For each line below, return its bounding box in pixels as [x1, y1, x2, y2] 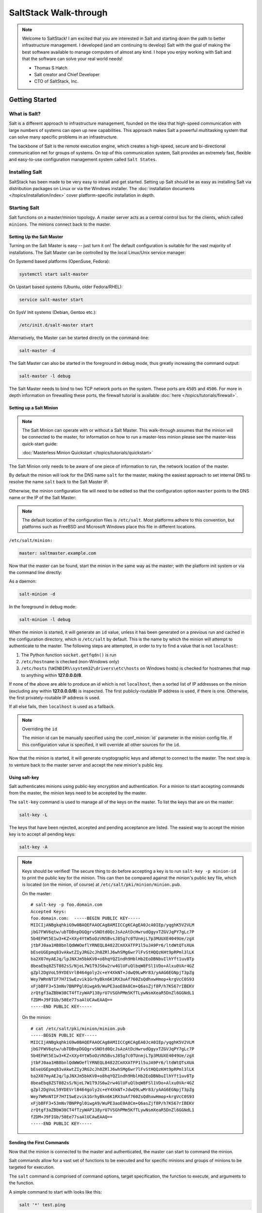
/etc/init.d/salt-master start [19, 322, 94, 328]
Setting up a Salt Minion [9, 405, 58, 411]
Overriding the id [22, 726, 58, 732]
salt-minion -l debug [19, 617, 71, 623]
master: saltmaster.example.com [19, 550, 97, 556]
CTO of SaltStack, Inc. [34, 78, 79, 84]
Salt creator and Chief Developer [34, 71, 100, 77]
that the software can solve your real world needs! [22, 56, 123, 62]
